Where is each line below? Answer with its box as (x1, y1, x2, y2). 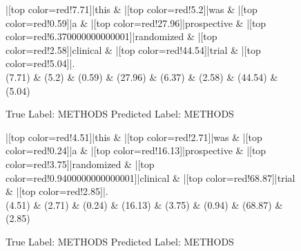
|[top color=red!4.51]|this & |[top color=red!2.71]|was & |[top (6, 129, 262, 144)
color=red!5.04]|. (6, 56, 75, 71)
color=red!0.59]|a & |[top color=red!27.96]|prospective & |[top (6, 15, 266, 30)
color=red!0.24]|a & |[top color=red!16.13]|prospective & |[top (6, 143, 266, 158)
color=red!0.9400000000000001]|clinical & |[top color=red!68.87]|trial (6, 170, 295, 185)
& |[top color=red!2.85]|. (6, 184, 108, 198)
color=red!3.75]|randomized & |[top (6, 156, 155, 171)
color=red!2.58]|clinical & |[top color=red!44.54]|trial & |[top (6, 42, 261, 57)
